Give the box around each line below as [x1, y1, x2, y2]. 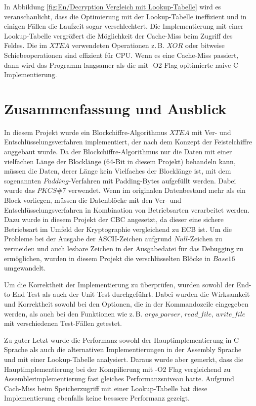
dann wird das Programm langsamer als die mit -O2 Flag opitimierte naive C [4, 59, 239, 70]
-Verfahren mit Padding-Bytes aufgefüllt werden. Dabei [68, 175, 236, 185]
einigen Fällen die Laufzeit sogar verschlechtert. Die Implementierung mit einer [4, 21, 244, 31]
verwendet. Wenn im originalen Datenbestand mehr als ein [68, 185, 246, 195]
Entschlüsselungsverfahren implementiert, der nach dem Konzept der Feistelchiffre [4, 136, 252, 147]
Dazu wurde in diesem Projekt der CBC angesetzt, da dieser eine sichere [4, 214, 224, 225]
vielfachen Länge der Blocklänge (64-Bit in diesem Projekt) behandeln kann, [4, 156, 236, 166]
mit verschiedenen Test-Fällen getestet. [4, 318, 122, 328]
